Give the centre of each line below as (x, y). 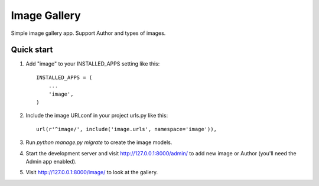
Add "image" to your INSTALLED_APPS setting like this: (93, 64)
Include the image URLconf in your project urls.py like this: (97, 116)
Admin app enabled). (51, 161)
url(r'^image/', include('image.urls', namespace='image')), (126, 129)
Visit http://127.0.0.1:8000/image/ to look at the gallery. (92, 172)
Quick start (32, 50)
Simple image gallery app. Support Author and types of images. (88, 33)
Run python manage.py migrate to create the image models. (99, 142)
